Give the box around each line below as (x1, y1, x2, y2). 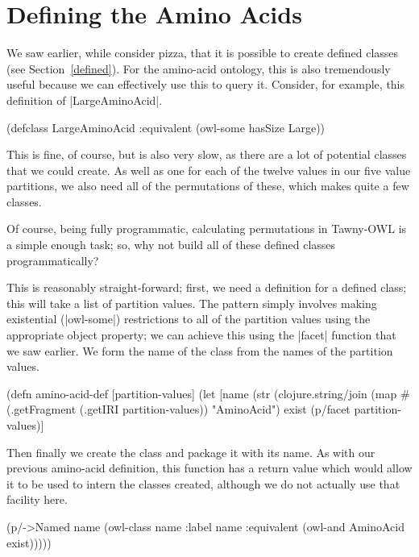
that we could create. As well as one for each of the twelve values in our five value (6, 161, 411, 178)
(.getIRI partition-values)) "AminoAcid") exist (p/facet (79, 401, 351, 418)
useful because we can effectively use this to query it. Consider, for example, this (6, 76, 405, 93)
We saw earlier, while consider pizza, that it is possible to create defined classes (6, 44, 399, 61)
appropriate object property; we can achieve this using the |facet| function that (6, 326, 396, 343)
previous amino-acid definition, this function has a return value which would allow (6, 459, 413, 476)
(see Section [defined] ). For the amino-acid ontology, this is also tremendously (6, 60, 391, 77)
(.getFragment (6, 401, 77, 418)
